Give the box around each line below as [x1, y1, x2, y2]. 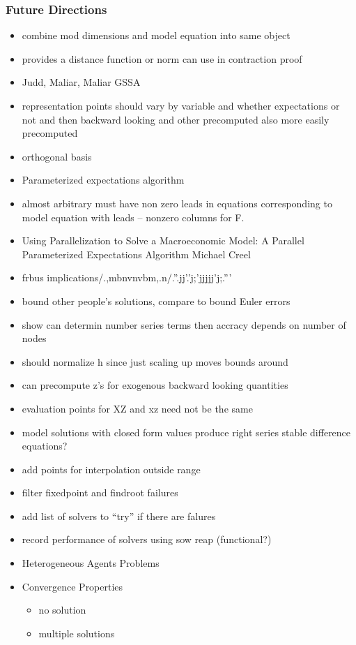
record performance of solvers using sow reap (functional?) [22, 532, 272, 547]
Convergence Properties [22, 579, 123, 593]
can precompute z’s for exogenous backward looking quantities [22, 378, 288, 392]
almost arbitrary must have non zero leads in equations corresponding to [22, 195, 332, 210]
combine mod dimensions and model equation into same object [22, 28, 291, 43]
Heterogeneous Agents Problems [22, 556, 160, 570]
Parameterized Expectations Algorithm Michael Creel [22, 246, 251, 261]
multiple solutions [38, 625, 115, 640]
